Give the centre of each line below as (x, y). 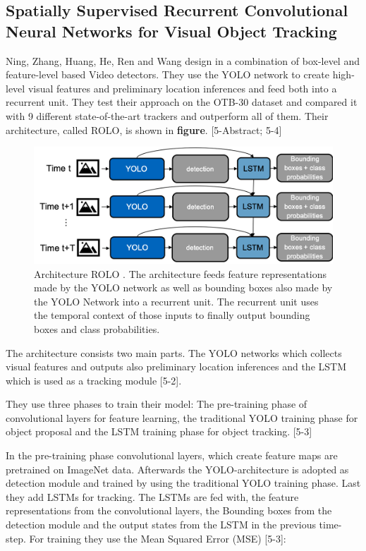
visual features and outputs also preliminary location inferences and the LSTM (176, 367)
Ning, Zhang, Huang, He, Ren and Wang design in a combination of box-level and (183, 60)
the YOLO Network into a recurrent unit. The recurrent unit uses (176, 301)
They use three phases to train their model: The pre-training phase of (157, 404)
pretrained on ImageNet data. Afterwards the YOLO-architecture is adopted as (177, 469)
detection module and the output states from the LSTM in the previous (161, 525)
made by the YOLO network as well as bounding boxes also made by (183, 287)
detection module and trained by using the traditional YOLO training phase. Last (183, 483)
